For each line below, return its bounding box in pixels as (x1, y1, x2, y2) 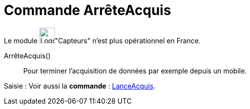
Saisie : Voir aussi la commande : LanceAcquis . (4, 81, 155, 90)
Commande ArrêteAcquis (4, 2, 171, 18)
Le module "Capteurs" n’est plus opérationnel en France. (4, 36, 201, 45)
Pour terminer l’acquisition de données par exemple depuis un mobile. (23, 66, 247, 75)
